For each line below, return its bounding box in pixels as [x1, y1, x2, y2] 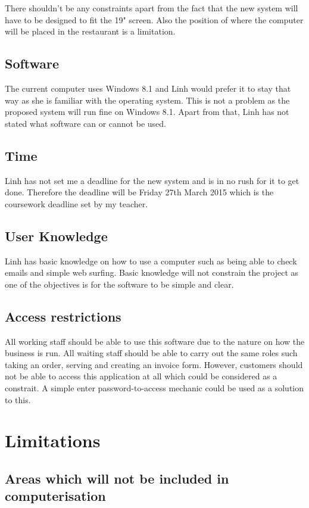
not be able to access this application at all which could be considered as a [5, 370, 277, 382]
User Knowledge [5, 226, 108, 245]
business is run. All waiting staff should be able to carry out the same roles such [5, 347, 298, 359]
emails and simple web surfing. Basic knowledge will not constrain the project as [5, 266, 299, 279]
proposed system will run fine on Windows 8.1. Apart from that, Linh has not [5, 105, 289, 118]
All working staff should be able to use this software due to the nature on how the [5, 335, 305, 347]
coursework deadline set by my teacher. [5, 197, 148, 210]
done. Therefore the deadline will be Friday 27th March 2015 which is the [5, 186, 274, 198]
